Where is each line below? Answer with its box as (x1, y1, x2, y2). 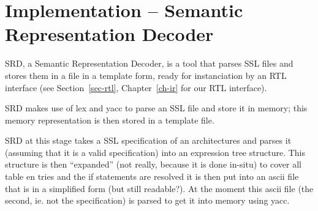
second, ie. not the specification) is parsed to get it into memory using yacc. (5, 194, 290, 207)
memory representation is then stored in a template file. (5, 113, 214, 126)
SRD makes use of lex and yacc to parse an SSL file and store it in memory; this (5, 102, 308, 114)
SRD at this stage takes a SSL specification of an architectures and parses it (5, 134, 292, 147)
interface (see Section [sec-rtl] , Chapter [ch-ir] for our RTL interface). (5, 81, 267, 94)
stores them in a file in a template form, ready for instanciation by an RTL (5, 68, 287, 81)
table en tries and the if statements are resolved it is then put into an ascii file (5, 170, 299, 183)
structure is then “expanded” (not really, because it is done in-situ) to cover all (5, 158, 301, 171)
